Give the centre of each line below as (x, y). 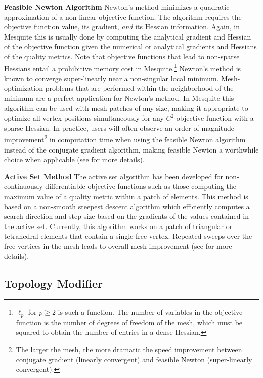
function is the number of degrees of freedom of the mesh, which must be (129, 322)
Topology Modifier (53, 283)
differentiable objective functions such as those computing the (141, 186)
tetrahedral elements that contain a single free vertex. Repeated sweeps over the (128, 236)
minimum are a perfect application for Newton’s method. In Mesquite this (119, 98)
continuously (24, 186)
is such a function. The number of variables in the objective (150, 312)
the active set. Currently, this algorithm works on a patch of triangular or (118, 226)
